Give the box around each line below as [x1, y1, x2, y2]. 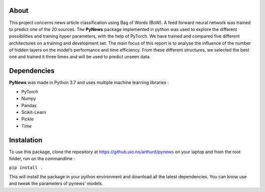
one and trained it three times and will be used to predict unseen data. [9, 54, 151, 60]
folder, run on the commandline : [9, 156, 75, 162]
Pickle [21, 116, 34, 122]
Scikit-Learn [21, 109, 47, 115]
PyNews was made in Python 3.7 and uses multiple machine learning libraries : [9, 80, 169, 85]
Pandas [21, 102, 37, 108]
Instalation [9, 136, 43, 144]
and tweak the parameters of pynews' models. [9, 181, 103, 187]
